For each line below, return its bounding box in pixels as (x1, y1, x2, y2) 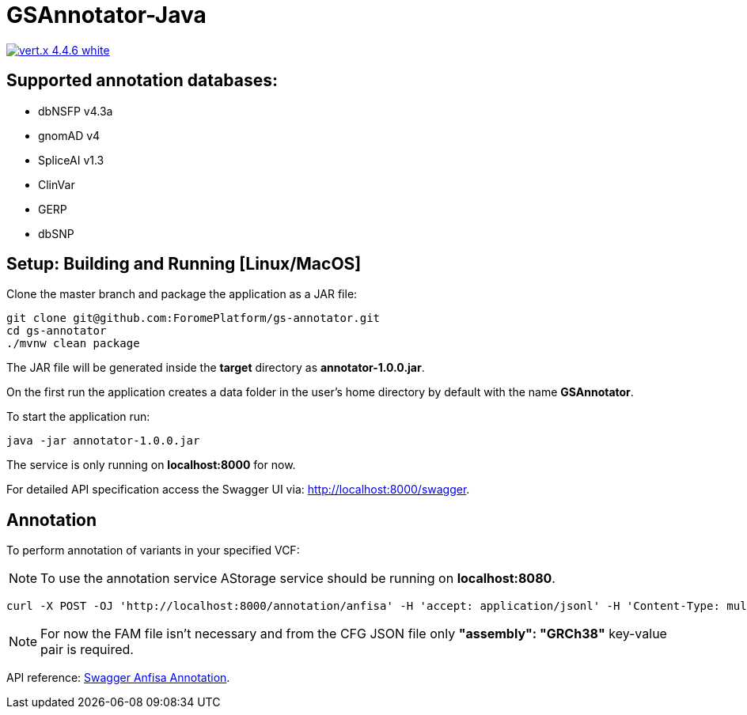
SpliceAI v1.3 (38, 153, 104, 167)
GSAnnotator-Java (6, 2, 207, 28)
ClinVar (38, 177, 75, 191)
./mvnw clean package (6, 337, 140, 350)
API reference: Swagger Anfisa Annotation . (6, 671, 230, 685)
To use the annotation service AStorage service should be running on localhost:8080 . (40, 570, 556, 587)
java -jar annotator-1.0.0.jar (6, 434, 200, 448)
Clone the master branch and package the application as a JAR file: (6, 287, 358, 301)
